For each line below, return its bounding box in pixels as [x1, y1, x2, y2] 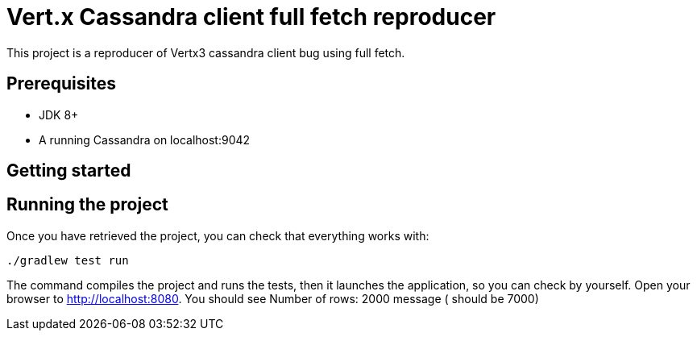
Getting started [6, 160, 131, 181]
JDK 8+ [39, 107, 79, 122]
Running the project [6, 194, 168, 215]
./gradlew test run [6, 253, 129, 267]
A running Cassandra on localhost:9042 [39, 132, 251, 147]
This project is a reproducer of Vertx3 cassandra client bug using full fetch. [6, 45, 405, 60]
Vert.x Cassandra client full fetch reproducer [6, 3, 496, 31]
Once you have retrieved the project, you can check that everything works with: [6, 228, 429, 243]
